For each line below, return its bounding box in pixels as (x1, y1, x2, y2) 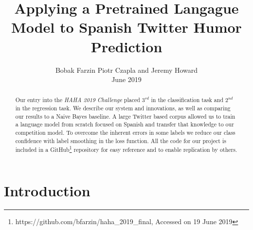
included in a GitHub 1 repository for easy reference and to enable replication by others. (15, 144, 237, 154)
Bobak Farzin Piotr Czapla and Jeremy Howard (55, 64, 198, 75)
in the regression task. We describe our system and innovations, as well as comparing (15, 104, 231, 112)
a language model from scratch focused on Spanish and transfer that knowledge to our (15, 120, 234, 128)
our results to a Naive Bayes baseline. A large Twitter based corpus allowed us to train (15, 112, 235, 120)
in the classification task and (151, 96, 224, 104)
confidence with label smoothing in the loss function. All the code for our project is (15, 136, 226, 145)
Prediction (90, 36, 163, 56)
